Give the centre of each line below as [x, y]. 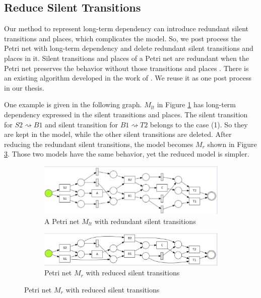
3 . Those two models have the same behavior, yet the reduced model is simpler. [127, 154]
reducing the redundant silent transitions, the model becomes [99, 144]
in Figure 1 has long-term [196, 104]
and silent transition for [81, 124]
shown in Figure [232, 144]
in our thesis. [24, 87]
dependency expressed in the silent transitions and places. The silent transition [126, 114]
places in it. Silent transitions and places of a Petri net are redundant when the [127, 58]
